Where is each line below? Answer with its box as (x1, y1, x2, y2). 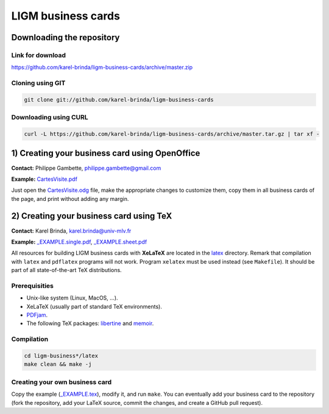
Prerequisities (11, 281, 54, 290)
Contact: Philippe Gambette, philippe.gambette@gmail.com (11, 164, 161, 172)
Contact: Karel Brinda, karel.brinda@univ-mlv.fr (11, 227, 132, 234)
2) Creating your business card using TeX (11, 211, 172, 222)
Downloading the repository (11, 32, 120, 43)
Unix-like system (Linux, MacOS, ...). (26, 294, 118, 301)
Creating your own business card (11, 377, 112, 386)
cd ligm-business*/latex (24, 353, 99, 359)
